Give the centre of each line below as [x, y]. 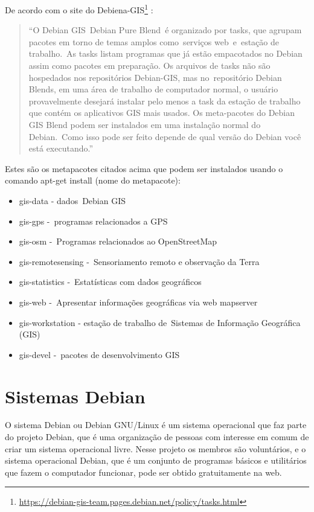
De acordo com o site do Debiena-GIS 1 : [79, 9]
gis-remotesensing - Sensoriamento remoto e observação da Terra [139, 261]
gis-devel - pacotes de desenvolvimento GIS [99, 354]
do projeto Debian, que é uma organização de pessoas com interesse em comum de [157, 437]
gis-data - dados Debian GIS [72, 200]
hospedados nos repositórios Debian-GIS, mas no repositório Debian [155, 77]
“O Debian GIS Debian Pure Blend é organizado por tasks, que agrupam [165, 30]
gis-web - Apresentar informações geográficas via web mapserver [138, 302]
